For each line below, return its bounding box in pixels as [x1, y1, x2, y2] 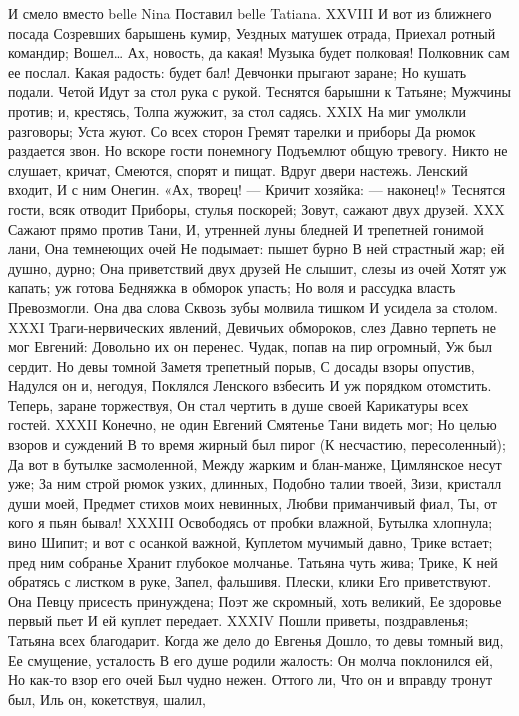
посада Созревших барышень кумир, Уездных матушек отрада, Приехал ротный [8, 22, 496, 43]
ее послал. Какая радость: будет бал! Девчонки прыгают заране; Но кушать [8, 61, 467, 82]
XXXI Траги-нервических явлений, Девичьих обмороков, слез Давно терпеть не [8, 316, 496, 337]
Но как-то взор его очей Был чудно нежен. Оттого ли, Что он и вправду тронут [8, 669, 493, 690]
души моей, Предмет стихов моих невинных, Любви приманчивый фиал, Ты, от [8, 492, 497, 513]
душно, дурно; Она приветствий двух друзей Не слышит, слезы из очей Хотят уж [8, 257, 507, 278]
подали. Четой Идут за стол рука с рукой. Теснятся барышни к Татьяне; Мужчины [8, 81, 512, 102]
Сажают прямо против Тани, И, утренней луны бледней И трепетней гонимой [8, 218, 484, 239]
